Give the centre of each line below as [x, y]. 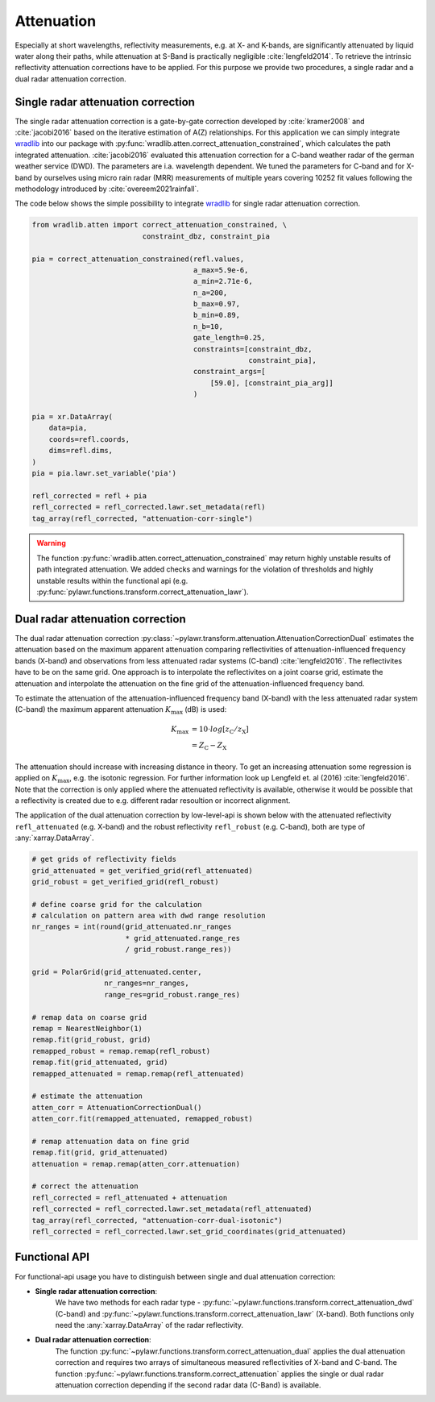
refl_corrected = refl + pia [89, 495]
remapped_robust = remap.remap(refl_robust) [121, 1051]
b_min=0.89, [217, 315]
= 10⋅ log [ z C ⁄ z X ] [220, 730]
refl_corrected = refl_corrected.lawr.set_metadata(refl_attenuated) [172, 1209]
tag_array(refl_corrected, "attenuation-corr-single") [142, 518]
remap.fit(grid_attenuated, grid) [100, 1063]
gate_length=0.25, [229, 338]
